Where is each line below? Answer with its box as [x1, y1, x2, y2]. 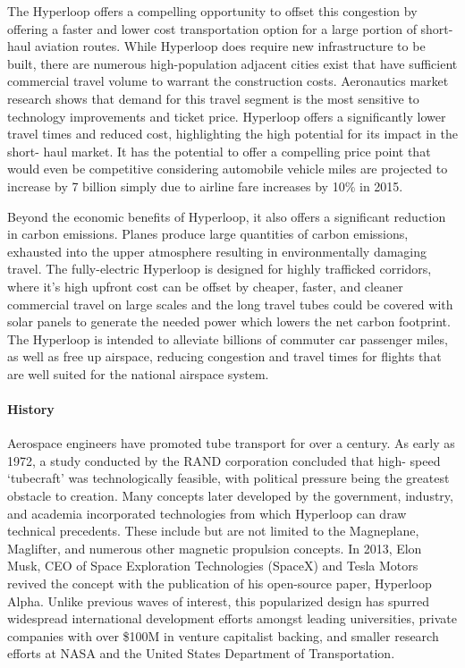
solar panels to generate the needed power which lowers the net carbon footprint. [7, 312, 451, 331]
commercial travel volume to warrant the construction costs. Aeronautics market [7, 72, 449, 90]
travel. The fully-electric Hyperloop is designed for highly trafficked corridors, [7, 259, 432, 278]
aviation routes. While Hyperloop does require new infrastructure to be [35, 37, 426, 55]
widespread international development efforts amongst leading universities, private [7, 609, 458, 628]
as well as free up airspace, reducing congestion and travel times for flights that [7, 347, 442, 366]
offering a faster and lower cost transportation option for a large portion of [7, 19, 417, 38]
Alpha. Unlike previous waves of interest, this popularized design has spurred [7, 591, 430, 610]
